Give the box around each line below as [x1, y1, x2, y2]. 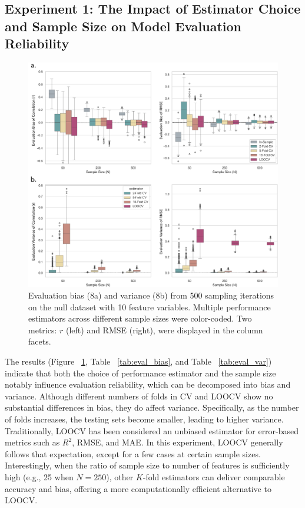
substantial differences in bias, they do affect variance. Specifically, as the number [5, 401, 299, 414]
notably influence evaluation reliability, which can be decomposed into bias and [5, 378, 291, 391]
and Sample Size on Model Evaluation [5, 17, 241, 35]
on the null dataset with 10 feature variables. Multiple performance [28, 300, 271, 313]
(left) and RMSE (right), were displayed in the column [65, 323, 263, 336]
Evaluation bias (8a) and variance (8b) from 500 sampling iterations [28, 289, 274, 301]
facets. [28, 335, 51, 348]
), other [106, 471, 134, 483]
